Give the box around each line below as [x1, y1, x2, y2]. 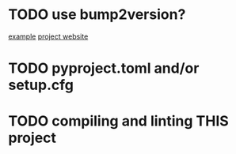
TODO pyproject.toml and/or [8, 59, 200, 77]
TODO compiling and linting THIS [8, 112, 230, 130]
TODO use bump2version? [8, 6, 186, 24]
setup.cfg [8, 77, 74, 94]
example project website [8, 32, 89, 41]
